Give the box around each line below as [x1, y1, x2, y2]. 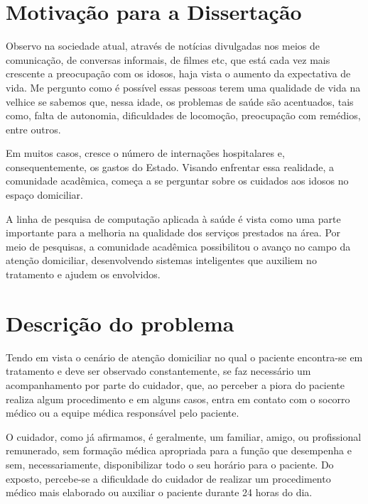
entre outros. [6, 121, 61, 136]
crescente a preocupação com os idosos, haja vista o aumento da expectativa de [6, 66, 351, 81]
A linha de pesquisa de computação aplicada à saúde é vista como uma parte [6, 211, 341, 226]
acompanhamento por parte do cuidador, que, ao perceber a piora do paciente [6, 377, 345, 392]
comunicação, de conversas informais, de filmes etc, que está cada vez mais [6, 52, 330, 67]
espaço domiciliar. [6, 187, 84, 202]
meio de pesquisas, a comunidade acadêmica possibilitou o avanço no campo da [6, 239, 351, 253]
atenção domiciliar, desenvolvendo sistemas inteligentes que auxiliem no [6, 253, 317, 268]
